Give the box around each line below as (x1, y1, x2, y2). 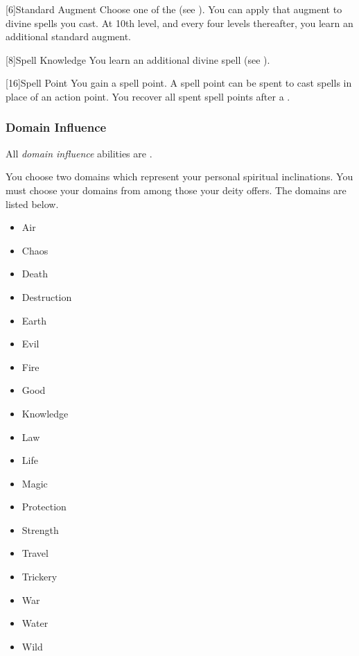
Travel (21, 546, 49, 560)
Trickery (21, 569, 58, 584)
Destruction (21, 289, 72, 304)
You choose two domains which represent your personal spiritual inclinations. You (6, 169, 353, 184)
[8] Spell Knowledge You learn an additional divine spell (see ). (6, 52, 270, 67)
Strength (21, 522, 59, 537)
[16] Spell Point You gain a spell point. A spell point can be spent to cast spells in (6, 76, 352, 90)
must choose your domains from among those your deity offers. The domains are (6, 182, 347, 197)
